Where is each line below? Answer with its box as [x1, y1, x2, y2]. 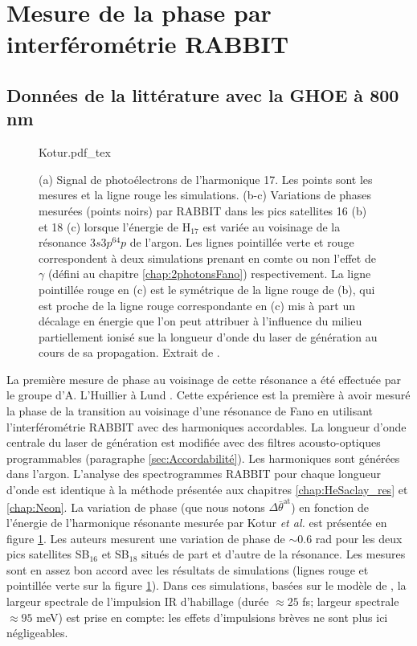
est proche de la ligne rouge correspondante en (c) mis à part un [39, 296, 355, 313]
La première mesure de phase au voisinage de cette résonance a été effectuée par [6, 370, 401, 387]
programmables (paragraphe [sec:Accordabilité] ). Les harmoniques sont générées [6, 449, 400, 466]
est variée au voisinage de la [202, 218, 341, 235]
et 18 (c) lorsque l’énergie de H [39, 218, 191, 235]
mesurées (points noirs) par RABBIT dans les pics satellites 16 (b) [39, 202, 367, 219]
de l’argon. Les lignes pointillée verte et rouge [129, 234, 354, 251]
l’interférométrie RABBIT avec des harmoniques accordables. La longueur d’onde [6, 418, 407, 435]
